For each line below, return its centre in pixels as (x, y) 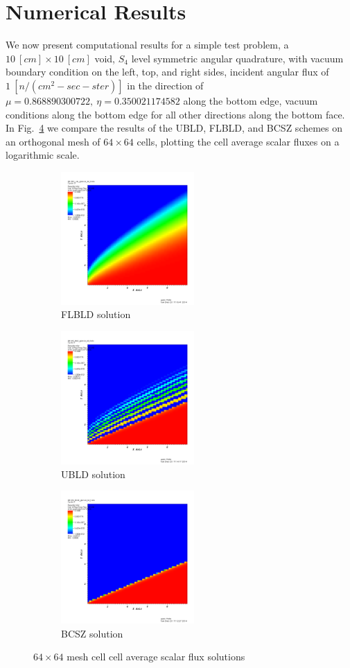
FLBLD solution (96, 314)
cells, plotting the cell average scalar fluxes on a (238, 141)
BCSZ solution (92, 633)
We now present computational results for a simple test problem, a (147, 45)
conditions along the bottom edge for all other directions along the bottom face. (175, 114)
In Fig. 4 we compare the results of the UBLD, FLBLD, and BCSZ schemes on (174, 128)
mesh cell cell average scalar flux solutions (156, 657)
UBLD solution (93, 474)
